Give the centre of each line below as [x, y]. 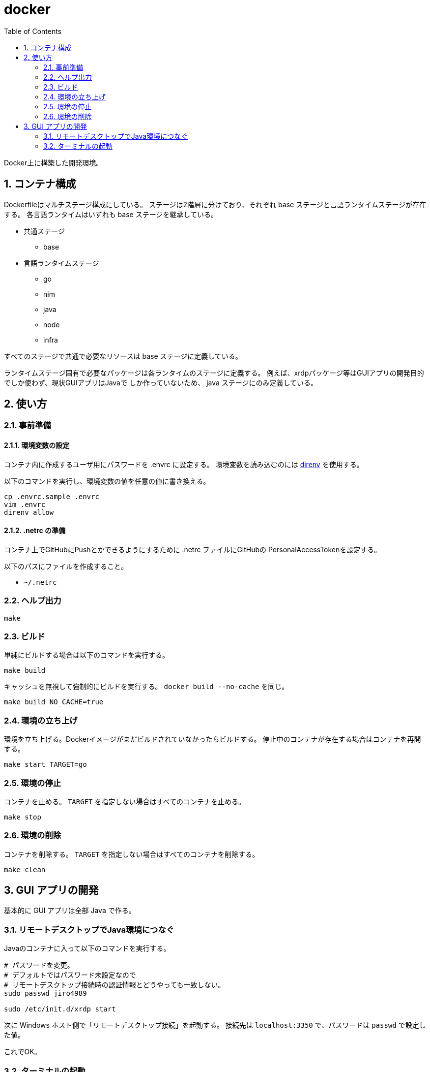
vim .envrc [25, 504]
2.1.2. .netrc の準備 [35, 531]
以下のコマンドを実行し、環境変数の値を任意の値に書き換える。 [107, 481]
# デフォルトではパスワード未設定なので [70, 975]
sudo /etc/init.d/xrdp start [60, 1009]
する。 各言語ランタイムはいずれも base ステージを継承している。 [111, 214]
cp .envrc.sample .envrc [52, 496]
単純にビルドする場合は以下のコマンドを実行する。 [86, 655]
